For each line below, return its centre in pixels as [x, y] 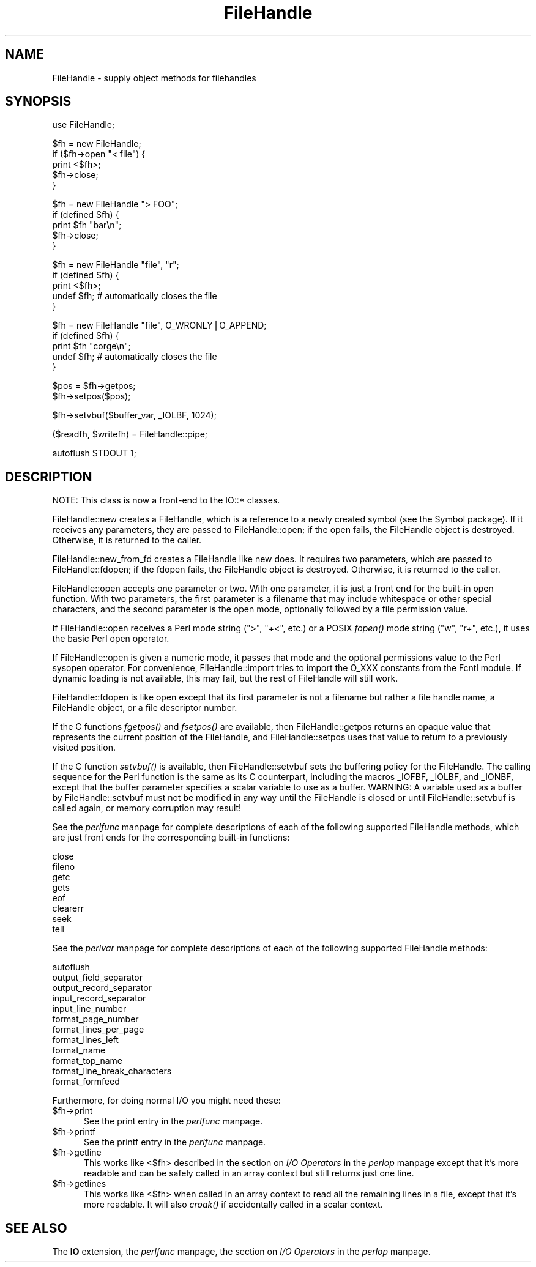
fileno [64, 867]
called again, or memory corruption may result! [147, 808]
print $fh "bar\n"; [87, 225]
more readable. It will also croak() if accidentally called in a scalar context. [233, 1205]
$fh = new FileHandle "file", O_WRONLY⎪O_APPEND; [159, 325]
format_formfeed [86, 1082]
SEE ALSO [36, 1228]
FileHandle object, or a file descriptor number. [145, 708]
